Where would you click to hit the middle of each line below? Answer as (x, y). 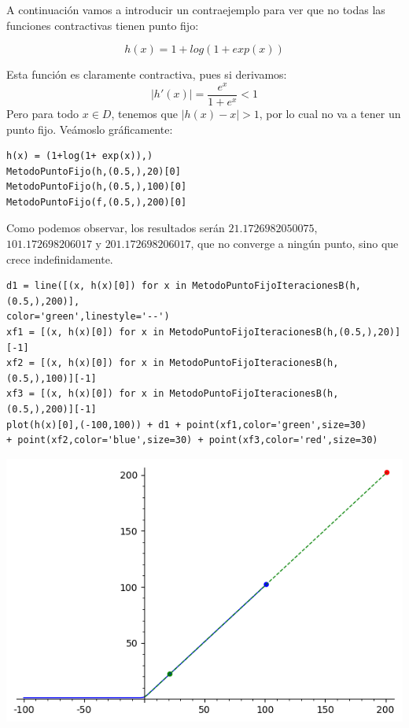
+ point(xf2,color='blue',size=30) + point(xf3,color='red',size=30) (192, 440)
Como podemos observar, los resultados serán (116, 228)
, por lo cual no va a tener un (330, 113)
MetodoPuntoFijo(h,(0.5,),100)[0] (97, 187)
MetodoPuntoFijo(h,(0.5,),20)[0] (94, 171)
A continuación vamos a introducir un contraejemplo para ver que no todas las (196, 9)
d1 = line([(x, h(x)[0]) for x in (97, 286)
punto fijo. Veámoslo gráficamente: (90, 129)
